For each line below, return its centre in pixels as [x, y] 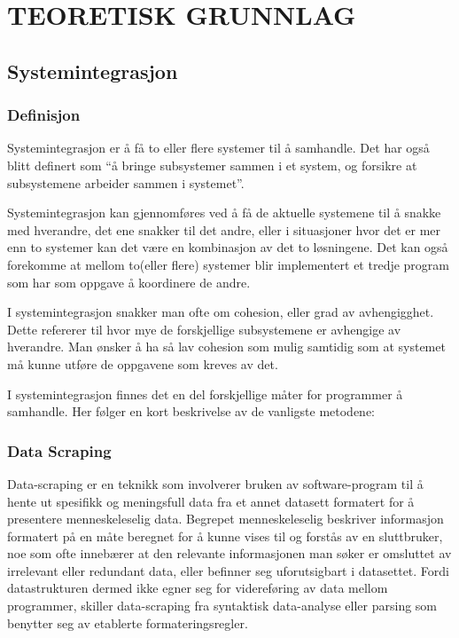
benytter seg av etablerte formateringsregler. [128, 622]
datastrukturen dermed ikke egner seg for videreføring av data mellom [198, 588]
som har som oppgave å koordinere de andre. [129, 282]
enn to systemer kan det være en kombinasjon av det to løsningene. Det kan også [228, 247]
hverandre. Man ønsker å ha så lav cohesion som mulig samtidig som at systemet [226, 347]
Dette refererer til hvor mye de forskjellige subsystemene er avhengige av [204, 329]
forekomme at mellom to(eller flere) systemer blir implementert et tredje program [229, 264]
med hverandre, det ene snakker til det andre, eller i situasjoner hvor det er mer [224, 229]
